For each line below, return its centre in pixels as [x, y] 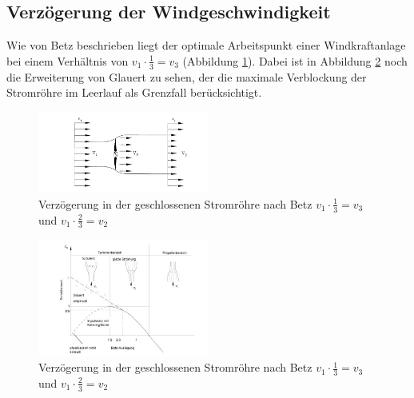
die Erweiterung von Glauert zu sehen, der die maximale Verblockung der [187, 76]
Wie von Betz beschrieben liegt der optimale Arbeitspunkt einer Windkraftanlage [206, 45]
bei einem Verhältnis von [68, 60]
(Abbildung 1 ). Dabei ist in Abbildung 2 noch [295, 60]
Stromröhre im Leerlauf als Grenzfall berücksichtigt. [134, 92]
